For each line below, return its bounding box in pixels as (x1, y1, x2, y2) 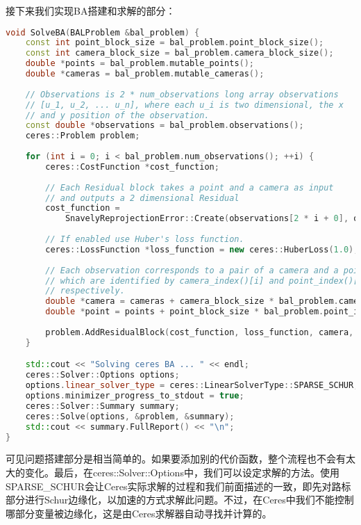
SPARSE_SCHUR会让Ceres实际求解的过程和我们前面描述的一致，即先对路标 (6, 478, 351, 493)
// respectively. (45, 286, 125, 296)
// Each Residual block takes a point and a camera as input (45, 182, 334, 193)
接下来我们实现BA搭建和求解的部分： (6, 3, 176, 17)
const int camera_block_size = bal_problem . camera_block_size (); (25, 48, 334, 58)
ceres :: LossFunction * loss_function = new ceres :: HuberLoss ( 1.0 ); (45, 244, 359, 255)
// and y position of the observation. (25, 110, 210, 120)
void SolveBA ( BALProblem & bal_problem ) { (6, 27, 200, 38)
